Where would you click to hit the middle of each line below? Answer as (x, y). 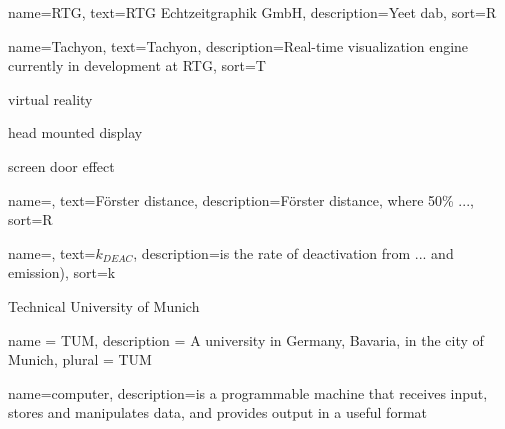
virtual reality (50, 98)
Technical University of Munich (104, 305)
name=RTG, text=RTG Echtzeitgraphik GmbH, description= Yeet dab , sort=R (252, 12)
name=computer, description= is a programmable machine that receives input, (248, 392)
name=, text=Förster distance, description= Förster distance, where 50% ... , (241, 199)
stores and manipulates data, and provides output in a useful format (217, 412)
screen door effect (61, 165)
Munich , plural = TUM (80, 359)
